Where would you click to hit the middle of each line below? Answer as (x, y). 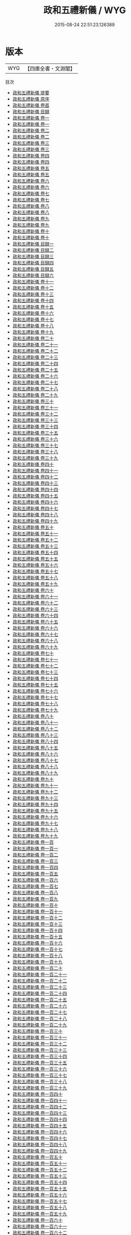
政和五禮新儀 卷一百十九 (38, 962)
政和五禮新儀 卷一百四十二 (40, 1107)
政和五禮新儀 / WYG (85, 10)
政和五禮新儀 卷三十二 (35, 414)
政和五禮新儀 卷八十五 (35, 747)
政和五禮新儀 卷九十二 (35, 792)
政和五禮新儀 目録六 (33, 275)
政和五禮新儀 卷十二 (33, 288)
